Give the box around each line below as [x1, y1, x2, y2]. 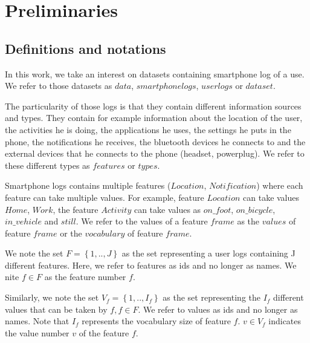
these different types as [5, 158, 90, 171]
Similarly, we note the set [5, 291, 99, 304]
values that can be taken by [5, 302, 108, 315]
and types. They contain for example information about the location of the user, [5, 111, 303, 124]
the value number [5, 326, 69, 339]
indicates [268, 315, 302, 327]
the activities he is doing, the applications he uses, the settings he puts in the [5, 123, 291, 136]
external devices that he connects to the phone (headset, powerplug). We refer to [5, 147, 305, 160]
